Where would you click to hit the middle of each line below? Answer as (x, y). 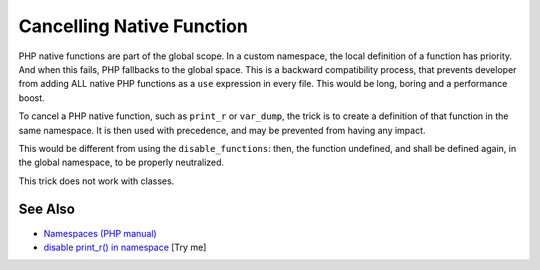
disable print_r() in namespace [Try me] (125, 247)
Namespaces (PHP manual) (100, 233)
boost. (31, 97)
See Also (46, 209)
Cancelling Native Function (133, 26)
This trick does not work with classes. (96, 181)
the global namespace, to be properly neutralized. (121, 162)
